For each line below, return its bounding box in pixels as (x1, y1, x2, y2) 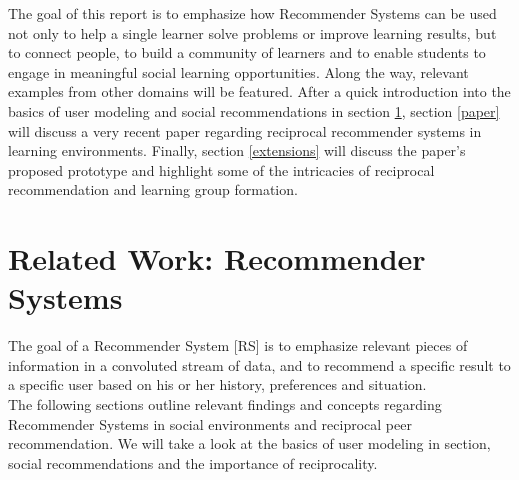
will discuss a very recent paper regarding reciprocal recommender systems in (8, 120, 482, 141)
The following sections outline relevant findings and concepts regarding (8, 394, 442, 415)
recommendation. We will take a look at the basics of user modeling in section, (8, 433, 491, 454)
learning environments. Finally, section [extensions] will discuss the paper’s (8, 140, 466, 161)
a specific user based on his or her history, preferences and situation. (8, 374, 427, 395)
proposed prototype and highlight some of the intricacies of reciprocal (8, 159, 435, 180)
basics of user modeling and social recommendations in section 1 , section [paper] (8, 100, 500, 121)
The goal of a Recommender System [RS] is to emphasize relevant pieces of (8, 335, 468, 356)
